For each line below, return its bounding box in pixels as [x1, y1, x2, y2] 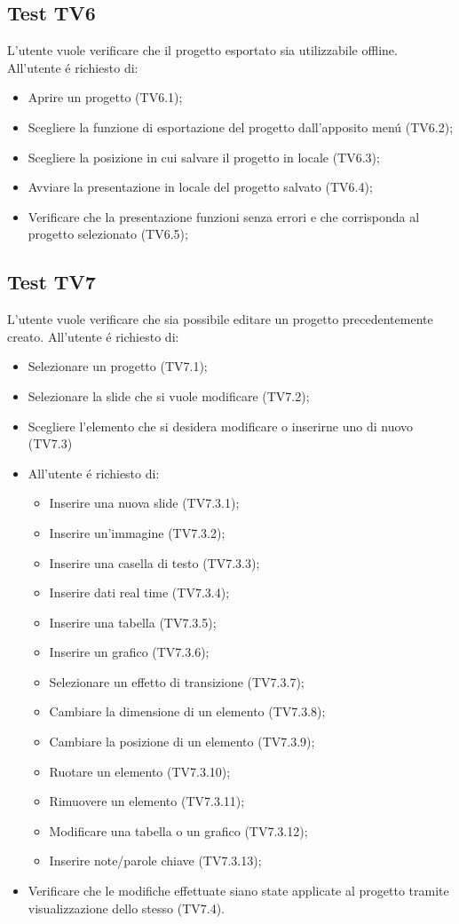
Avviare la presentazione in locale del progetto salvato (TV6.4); [28, 178, 373, 196]
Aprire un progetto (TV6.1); [28, 88, 183, 107]
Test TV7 [7, 268, 96, 296]
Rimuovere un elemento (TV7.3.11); [49, 792, 245, 810]
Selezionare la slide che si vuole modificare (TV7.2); [28, 386, 310, 405]
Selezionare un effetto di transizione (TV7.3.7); [49, 672, 305, 691]
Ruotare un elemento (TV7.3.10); [49, 762, 231, 780]
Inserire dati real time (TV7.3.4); [49, 583, 230, 602]
